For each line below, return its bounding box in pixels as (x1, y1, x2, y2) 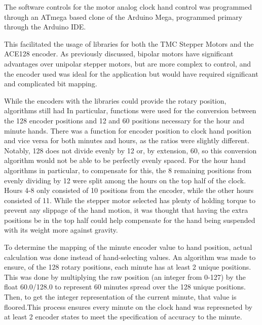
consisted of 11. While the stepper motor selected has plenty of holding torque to (4, 194, 255, 205)
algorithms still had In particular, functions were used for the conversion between (4, 105, 256, 116)
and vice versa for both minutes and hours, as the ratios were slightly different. (4, 135, 250, 146)
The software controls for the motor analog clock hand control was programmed (4, 2, 252, 12)
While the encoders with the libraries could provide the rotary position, (4, 95, 227, 106)
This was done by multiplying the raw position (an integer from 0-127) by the (4, 271, 246, 282)
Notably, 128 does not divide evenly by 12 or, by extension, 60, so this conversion (4, 145, 257, 155)
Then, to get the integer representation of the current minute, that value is (4, 291, 237, 302)
